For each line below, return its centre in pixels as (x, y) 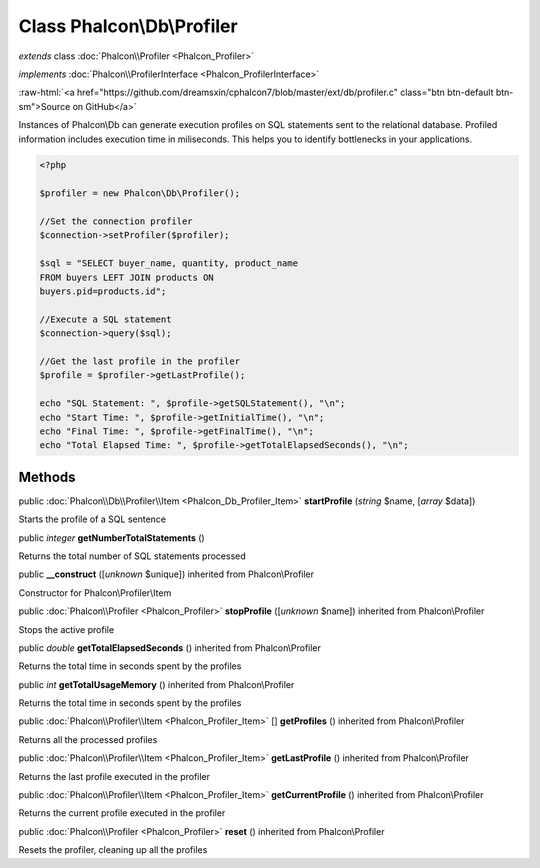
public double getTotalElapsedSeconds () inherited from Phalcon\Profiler (170, 647)
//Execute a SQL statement (105, 319)
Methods (47, 476)
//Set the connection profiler (116, 221)
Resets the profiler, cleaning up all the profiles (113, 850)
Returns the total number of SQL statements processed (132, 556)
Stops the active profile (66, 629)
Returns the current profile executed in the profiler (122, 813)
